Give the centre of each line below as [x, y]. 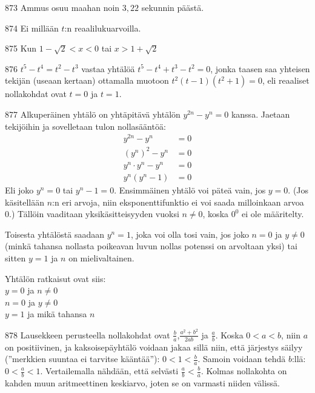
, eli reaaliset [286, 80]
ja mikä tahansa [57, 314]
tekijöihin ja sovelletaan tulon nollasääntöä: [85, 126]
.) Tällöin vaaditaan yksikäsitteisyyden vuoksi [94, 214]
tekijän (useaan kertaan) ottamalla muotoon [87, 80]
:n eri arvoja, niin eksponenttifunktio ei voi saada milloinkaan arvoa [178, 202]
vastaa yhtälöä [108, 68]
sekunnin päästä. [173, 7]
